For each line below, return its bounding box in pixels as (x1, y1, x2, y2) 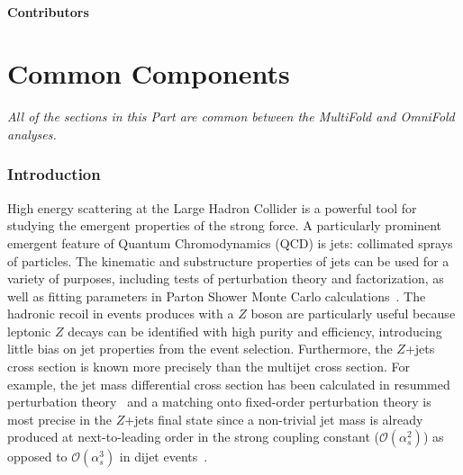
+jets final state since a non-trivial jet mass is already (124, 409, 423, 428)
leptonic (7, 321, 51, 340)
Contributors (7, 2, 89, 21)
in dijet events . (119, 447, 208, 466)
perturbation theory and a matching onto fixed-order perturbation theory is (7, 392, 431, 411)
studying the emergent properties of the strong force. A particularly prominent (7, 216, 442, 235)
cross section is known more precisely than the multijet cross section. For (7, 357, 411, 376)
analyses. (7, 124, 57, 143)
